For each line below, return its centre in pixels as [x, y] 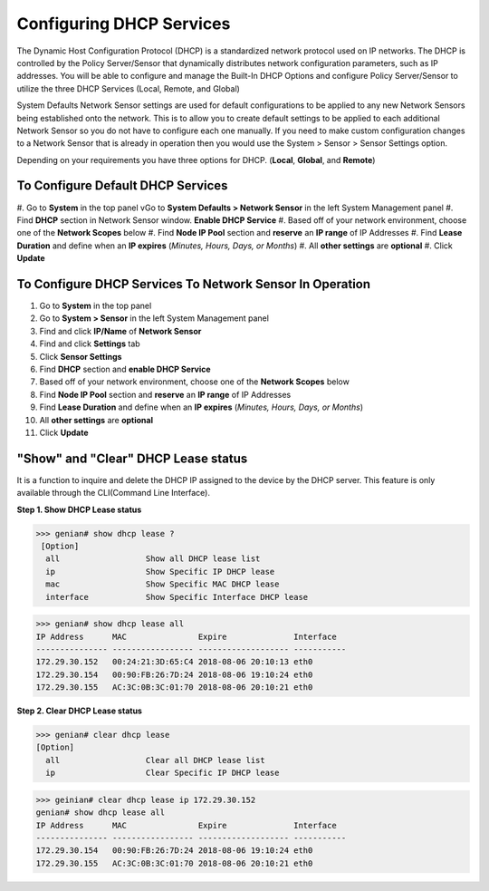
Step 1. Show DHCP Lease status [79, 509]
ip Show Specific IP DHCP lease [160, 571]
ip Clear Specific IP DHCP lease [163, 773]
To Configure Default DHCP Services [122, 186]
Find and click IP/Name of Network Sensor [120, 331]
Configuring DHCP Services [124, 24]
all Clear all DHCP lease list [156, 760]
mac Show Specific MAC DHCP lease [163, 584]
